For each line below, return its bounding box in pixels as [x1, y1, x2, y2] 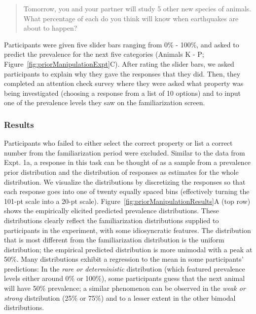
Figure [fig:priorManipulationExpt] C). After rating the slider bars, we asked [4, 58, 234, 69]
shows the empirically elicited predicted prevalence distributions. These [4, 205, 219, 216]
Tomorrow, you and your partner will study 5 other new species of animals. [23, 3, 252, 13]
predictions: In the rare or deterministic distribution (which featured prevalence [4, 263, 245, 274]
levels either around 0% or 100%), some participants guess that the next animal [4, 273, 245, 283]
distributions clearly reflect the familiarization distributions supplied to [4, 215, 219, 225]
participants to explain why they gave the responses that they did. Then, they [4, 68, 241, 78]
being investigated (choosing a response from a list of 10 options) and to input [4, 87, 241, 98]
